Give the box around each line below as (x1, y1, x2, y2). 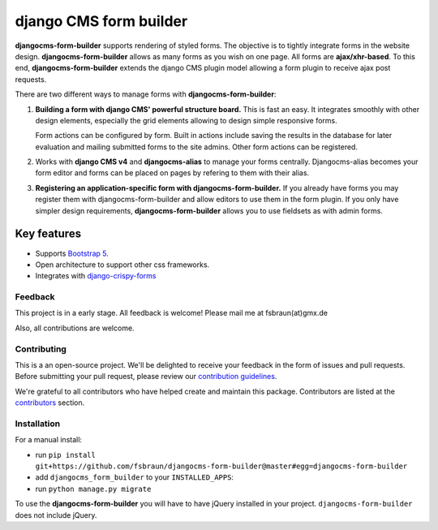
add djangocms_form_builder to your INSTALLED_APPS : (35, 472, 234, 482)
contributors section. (15, 398, 85, 407)
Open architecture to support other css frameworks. (35, 260, 210, 269)
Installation (15, 418, 61, 429)
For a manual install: (15, 435, 83, 445)
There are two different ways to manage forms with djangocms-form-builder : (15, 89, 277, 99)
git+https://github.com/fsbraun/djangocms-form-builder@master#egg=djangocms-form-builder (35, 462, 408, 471)
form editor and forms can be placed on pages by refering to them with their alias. (35, 168, 310, 178)
